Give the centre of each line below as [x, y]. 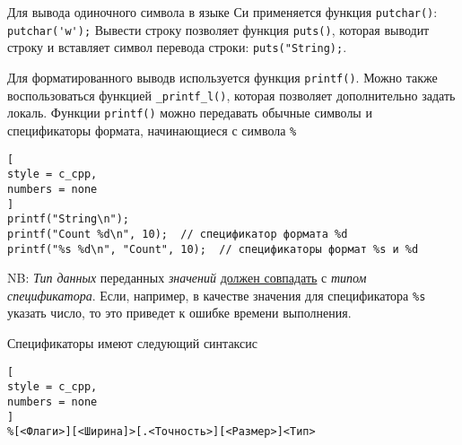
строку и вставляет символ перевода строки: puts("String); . [177, 47]
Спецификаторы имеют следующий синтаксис [132, 343]
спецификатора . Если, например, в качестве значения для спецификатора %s [217, 295]
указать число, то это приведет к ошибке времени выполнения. [179, 313]
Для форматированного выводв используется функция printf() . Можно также [222, 77]
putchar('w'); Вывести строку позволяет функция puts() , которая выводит [218, 29]
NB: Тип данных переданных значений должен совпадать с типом [187, 278]
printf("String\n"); [69, 219]
